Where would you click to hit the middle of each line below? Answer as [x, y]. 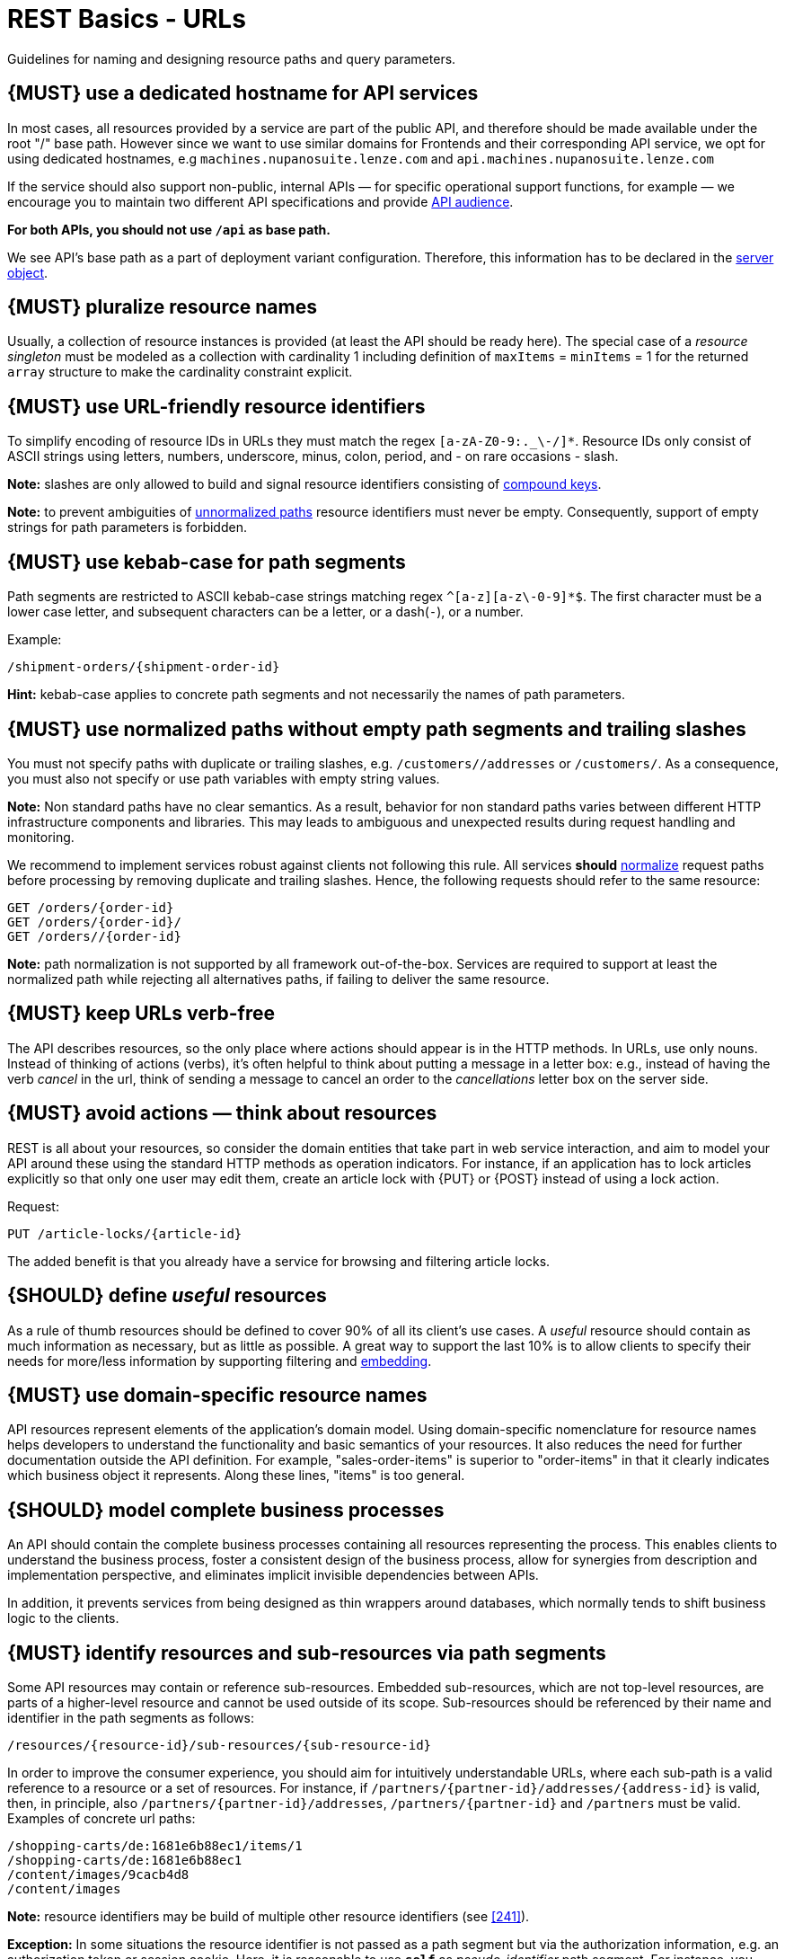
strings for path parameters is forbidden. [127, 527]
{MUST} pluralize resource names [162, 307]
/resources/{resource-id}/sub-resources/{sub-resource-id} [220, 1746]
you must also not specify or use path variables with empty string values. [224, 778]
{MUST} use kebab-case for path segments [207, 562]
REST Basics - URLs [127, 19]
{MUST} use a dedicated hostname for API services [243, 93]
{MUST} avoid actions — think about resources [222, 1113]
